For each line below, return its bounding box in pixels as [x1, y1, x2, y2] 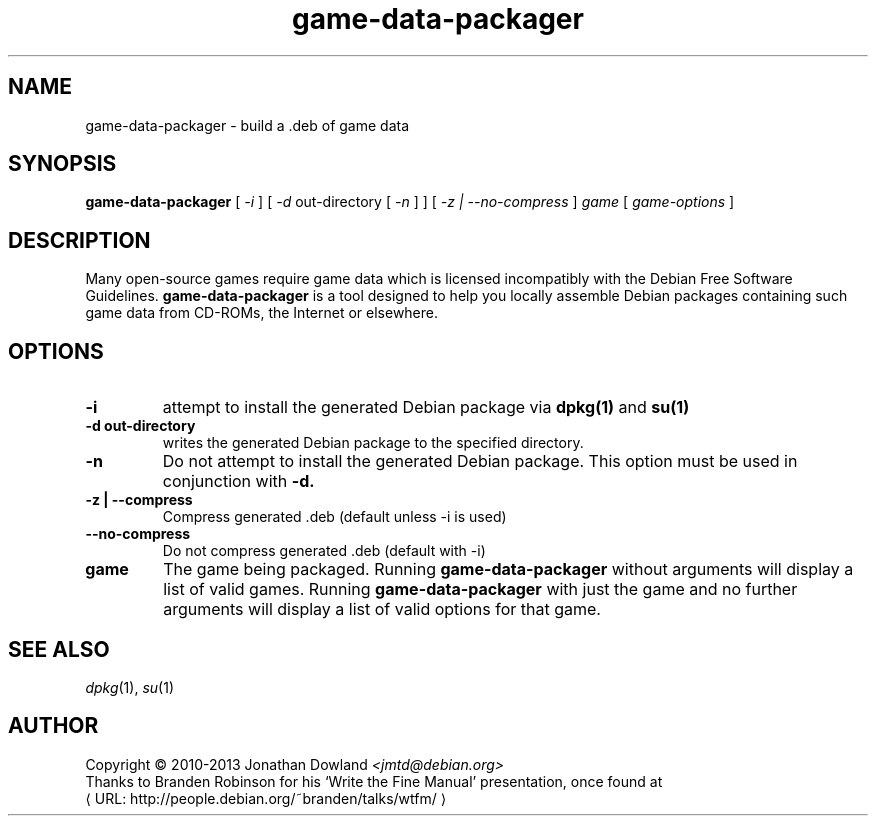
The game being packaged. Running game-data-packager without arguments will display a [163, 559, 854, 580]
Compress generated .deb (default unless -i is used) [162, 508, 507, 526]
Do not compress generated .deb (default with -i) [162, 542, 486, 560]
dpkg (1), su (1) [85, 678, 174, 696]
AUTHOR [8, 713, 99, 739]
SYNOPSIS [8, 151, 117, 177]
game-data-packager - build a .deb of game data [85, 116, 410, 134]
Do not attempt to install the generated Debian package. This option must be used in [162, 451, 798, 472]
